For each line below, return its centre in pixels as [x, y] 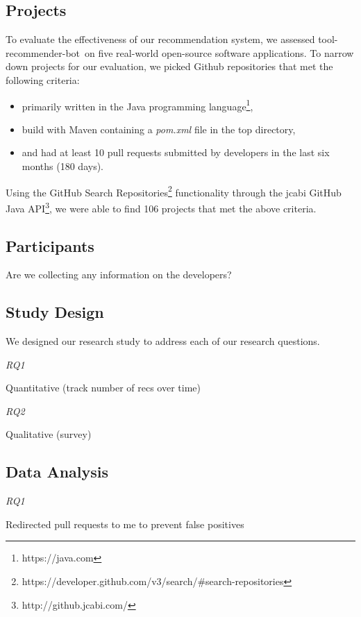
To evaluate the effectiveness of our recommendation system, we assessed [160, 39]
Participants [50, 245]
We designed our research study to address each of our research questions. [163, 341]
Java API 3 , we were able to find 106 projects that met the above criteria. [161, 207]
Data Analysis [57, 472]
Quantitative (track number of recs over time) [103, 388]
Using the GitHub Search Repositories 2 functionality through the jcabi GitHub [174, 191]
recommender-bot [43, 52]
